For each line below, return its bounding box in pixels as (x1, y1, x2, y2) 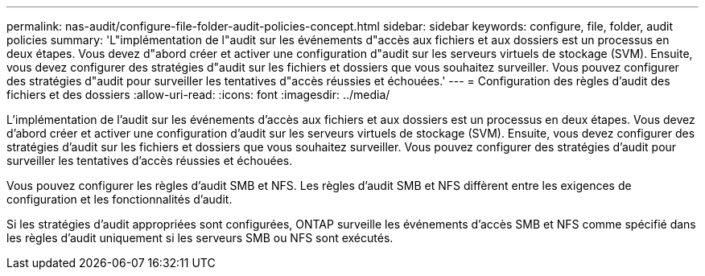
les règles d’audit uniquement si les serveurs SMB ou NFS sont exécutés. (6, 231, 394, 245)
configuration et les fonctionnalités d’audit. (6, 192, 233, 206)
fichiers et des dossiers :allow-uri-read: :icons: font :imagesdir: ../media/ (6, 88, 390, 101)
